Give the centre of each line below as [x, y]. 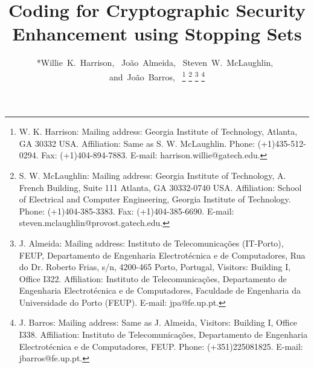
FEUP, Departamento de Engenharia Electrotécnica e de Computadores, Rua [162, 255]
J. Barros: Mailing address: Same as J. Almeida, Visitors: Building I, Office [158, 322]
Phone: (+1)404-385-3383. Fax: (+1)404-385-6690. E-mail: [127, 211]
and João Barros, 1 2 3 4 [157, 76]
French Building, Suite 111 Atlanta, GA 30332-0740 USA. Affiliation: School [160, 187]
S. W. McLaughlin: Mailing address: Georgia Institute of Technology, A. [152, 175]
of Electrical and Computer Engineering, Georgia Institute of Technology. [155, 199]
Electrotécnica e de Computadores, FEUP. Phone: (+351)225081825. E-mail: [161, 346]
